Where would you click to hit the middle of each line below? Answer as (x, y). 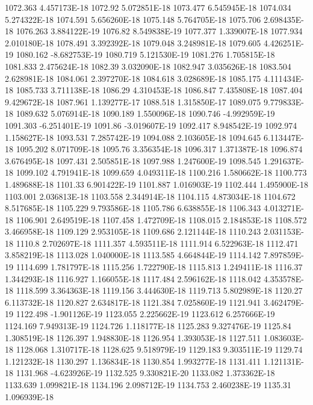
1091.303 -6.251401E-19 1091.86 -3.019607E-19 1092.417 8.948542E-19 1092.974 (151, 125)
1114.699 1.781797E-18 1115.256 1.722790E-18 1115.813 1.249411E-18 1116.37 (159, 267)
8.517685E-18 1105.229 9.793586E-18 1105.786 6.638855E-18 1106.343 (133, 208)
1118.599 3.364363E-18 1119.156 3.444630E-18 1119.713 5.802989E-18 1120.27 (159, 290)
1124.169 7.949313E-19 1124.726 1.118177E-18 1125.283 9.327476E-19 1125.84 (148, 326)
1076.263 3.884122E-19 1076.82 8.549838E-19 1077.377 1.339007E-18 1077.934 (159, 31)
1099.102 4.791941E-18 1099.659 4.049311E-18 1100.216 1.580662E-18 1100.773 (161, 172)
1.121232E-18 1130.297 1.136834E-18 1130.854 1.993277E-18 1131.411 (133, 361)
